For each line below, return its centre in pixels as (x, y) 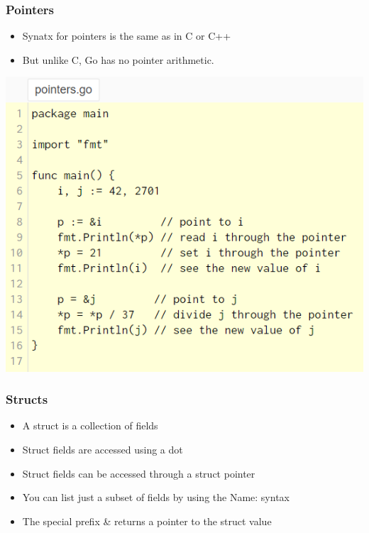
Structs (27, 399)
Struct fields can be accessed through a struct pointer (139, 473)
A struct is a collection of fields (90, 425)
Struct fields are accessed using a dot (103, 449)
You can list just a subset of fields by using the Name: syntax (156, 497)
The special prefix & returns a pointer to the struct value (147, 521)
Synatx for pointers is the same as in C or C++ (127, 36)
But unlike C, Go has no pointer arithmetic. (118, 59)
